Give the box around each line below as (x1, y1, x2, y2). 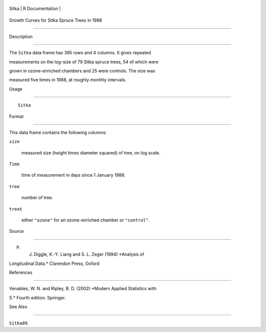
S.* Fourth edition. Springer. (9, 295, 66, 300)
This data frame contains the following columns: (9, 129, 107, 135)
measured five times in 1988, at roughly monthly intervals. (9, 77, 127, 83)
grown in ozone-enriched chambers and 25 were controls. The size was (9, 68, 155, 74)
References (9, 269, 33, 275)
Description (9, 34, 33, 39)
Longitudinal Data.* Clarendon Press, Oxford (9, 260, 100, 266)
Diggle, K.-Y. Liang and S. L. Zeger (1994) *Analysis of (33, 252, 144, 258)
